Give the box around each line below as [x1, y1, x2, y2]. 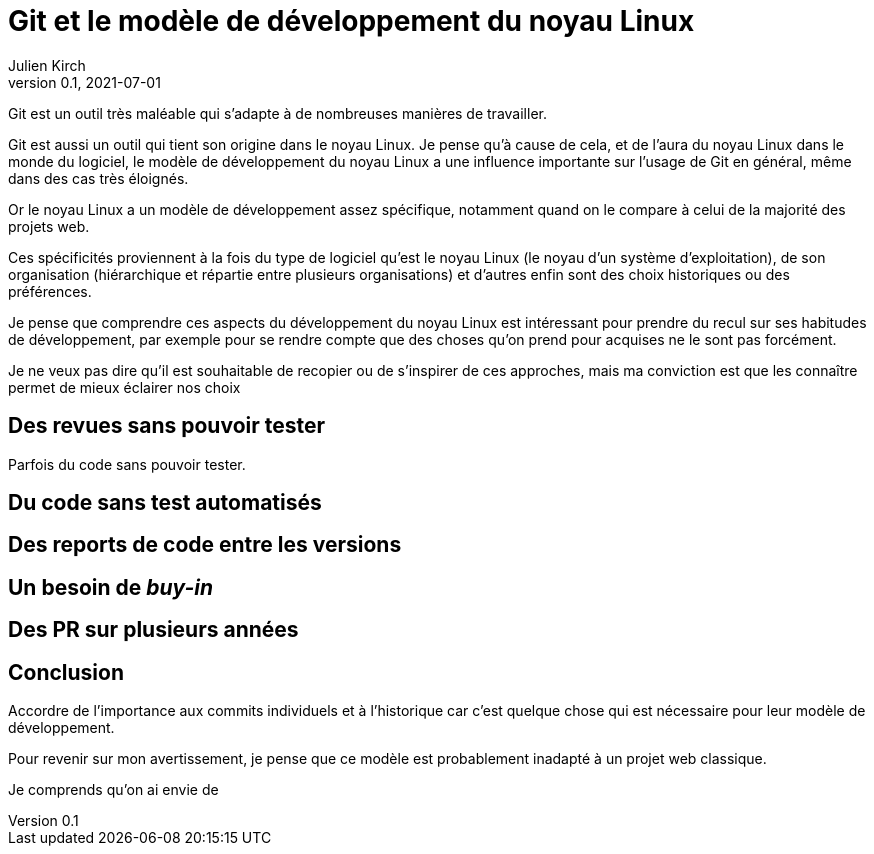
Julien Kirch [8, 56, 86, 74]
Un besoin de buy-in [8, 574, 214, 600]
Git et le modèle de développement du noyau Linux [8, 4, 695, 38]
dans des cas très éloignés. [8, 169, 189, 187]
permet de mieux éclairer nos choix [8, 378, 241, 396]
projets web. [8, 217, 90, 235]
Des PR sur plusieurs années [8, 617, 299, 643]
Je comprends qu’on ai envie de [8, 781, 219, 799]
